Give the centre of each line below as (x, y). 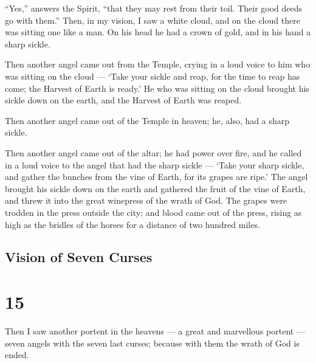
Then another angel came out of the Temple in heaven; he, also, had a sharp (147, 120)
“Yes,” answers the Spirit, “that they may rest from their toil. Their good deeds (154, 8)
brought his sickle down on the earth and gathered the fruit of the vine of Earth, (155, 188)
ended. (17, 355)
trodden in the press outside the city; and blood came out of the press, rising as (153, 212)
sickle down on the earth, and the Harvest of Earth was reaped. (123, 100)
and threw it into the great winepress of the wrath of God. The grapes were (146, 200)
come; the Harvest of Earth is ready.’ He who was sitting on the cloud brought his (157, 88)
